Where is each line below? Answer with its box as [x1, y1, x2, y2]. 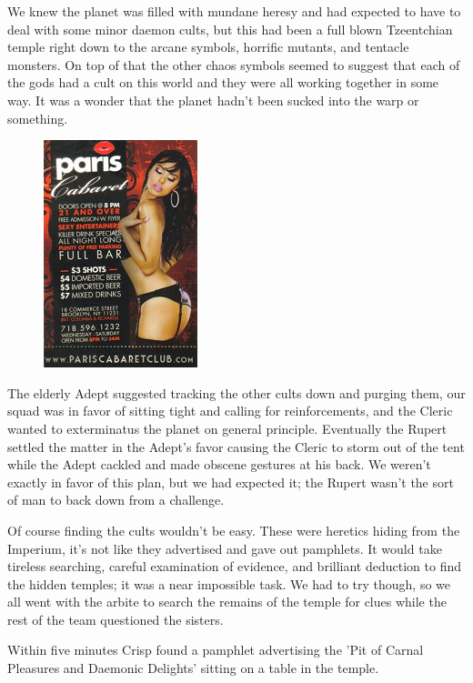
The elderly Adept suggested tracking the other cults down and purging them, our [7, 383, 466, 402]
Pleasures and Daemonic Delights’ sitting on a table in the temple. [7, 658, 379, 678]
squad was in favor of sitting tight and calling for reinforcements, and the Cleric [7, 401, 453, 420]
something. [7, 108, 68, 127]
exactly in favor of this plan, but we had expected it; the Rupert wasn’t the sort [7, 472, 454, 491]
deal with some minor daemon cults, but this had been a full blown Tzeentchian [7, 19, 453, 38]
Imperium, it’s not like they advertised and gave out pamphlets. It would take [7, 538, 442, 557]
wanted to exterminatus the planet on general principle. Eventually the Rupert [7, 418, 448, 437]
